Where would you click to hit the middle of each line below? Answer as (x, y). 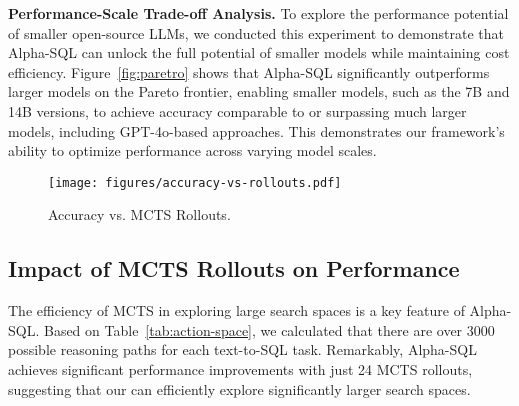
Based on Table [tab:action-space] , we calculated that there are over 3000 (269, 329)
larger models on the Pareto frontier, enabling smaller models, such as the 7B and (259, 91)
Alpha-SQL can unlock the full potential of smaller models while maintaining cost (259, 52)
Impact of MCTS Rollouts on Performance (234, 268)
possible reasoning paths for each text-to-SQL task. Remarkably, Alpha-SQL (242, 349)
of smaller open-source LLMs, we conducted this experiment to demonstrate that (256, 32)
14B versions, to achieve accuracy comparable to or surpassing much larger (237, 110)
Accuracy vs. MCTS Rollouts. (139, 214)
